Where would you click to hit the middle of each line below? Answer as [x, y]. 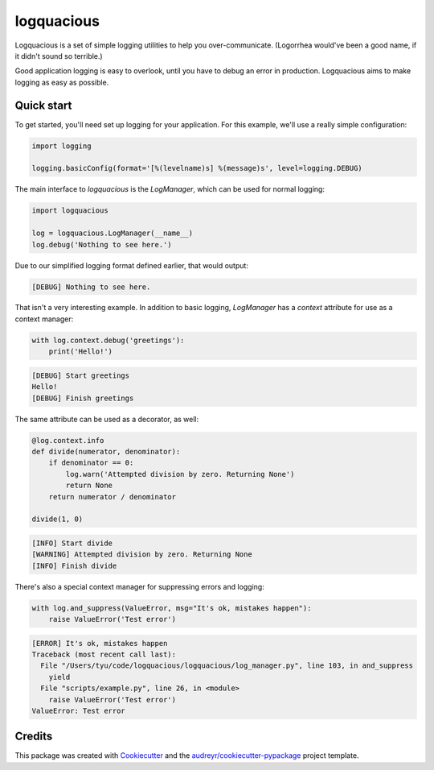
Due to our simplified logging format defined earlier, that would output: [132, 265]
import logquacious [70, 211]
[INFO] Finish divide [74, 565]
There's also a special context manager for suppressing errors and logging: [139, 586]
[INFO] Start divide [72, 543]
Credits [34, 737]
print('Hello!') [80, 352]
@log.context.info [68, 440]
